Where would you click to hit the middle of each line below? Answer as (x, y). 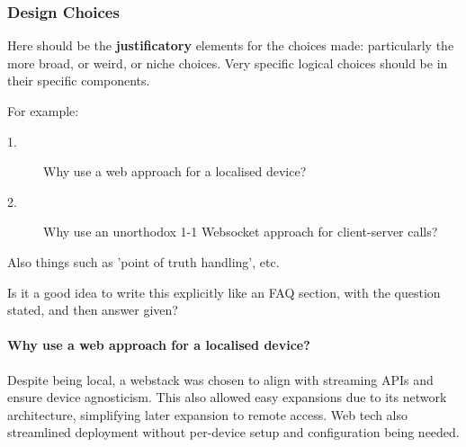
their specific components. (79, 80)
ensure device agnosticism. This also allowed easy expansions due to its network (227, 397)
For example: (43, 111)
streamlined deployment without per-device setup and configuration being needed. (233, 432)
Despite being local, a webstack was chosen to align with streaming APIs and (220, 379)
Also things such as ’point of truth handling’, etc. (143, 261)
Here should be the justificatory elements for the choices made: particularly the (231, 45)
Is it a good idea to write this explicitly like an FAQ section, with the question (224, 292)
